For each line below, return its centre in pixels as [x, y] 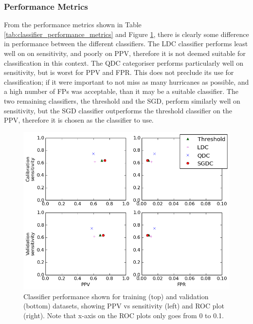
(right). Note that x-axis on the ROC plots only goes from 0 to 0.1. [124, 315]
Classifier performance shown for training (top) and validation [116, 296]
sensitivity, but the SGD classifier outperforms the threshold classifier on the [118, 110]
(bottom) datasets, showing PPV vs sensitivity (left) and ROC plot [124, 306]
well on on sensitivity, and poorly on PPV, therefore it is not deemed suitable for [125, 53]
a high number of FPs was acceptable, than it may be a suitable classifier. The [121, 91]
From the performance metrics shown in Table [73, 25]
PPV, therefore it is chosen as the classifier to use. [79, 120]
